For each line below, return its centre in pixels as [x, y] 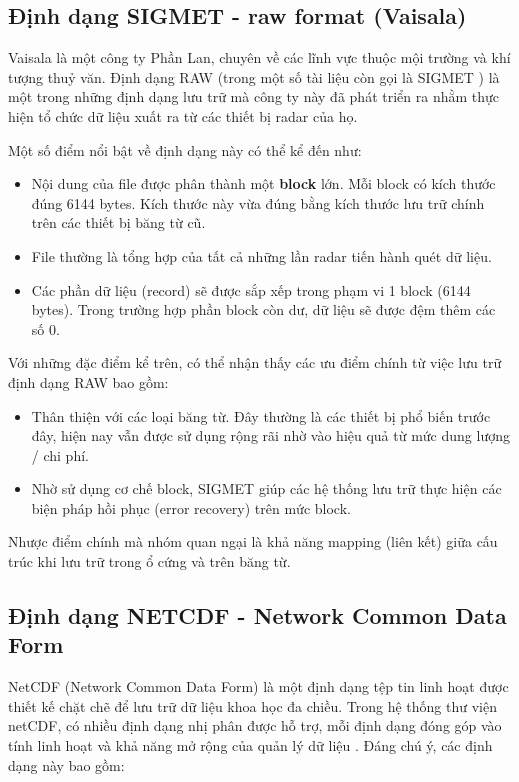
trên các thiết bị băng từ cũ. [118, 222]
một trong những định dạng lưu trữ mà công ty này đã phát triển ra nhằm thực [254, 96]
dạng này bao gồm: [66, 764]
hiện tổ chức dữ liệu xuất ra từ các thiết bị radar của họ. [183, 115]
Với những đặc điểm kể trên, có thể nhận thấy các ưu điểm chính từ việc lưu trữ [255, 362]
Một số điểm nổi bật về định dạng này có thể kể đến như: [185, 149]
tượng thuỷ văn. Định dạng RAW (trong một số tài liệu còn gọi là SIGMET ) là [254, 76]
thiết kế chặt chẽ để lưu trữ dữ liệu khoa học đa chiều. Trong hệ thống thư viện [252, 705]
